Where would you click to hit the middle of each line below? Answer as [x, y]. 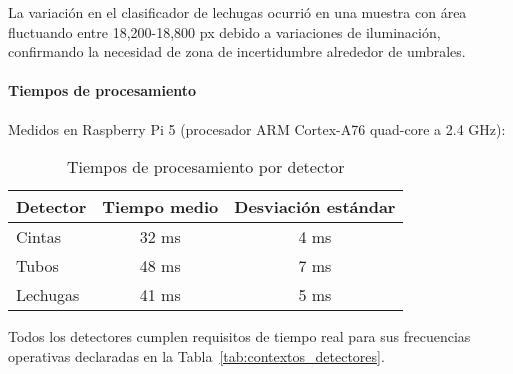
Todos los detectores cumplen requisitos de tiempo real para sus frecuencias [239, 336]
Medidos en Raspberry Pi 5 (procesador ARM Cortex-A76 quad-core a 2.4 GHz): [257, 128]
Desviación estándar [315, 207]
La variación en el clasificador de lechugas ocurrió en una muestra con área [237, 12]
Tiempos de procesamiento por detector [205, 167]
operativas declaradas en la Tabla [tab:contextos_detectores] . [196, 355]
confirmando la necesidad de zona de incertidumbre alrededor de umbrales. [237, 51]
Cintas [38, 237]
